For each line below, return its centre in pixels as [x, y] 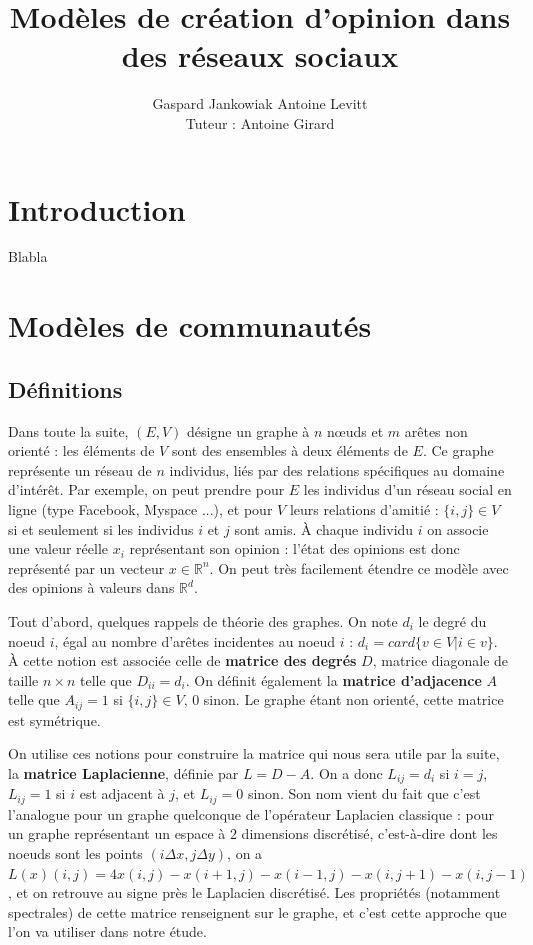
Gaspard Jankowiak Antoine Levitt [260, 103]
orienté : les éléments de [81, 450]
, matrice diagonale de [440, 660]
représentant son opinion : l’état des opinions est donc [294, 548]
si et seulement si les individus [101, 528]
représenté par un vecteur [86, 567]
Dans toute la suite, [68, 430]
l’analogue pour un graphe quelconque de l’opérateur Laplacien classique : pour [251, 813]
